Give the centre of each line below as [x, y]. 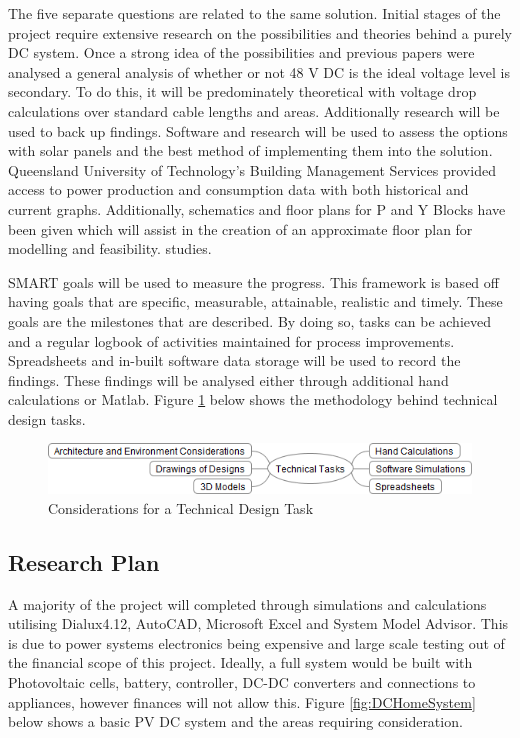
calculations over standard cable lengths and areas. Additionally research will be [254, 110]
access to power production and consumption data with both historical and [238, 189]
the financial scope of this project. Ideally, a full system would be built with [240, 662]
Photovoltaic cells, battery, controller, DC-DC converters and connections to [242, 682]
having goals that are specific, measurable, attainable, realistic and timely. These [255, 301]
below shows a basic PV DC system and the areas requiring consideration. [235, 721]
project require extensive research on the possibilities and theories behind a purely [260, 32]
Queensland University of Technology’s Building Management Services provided [252, 169]
